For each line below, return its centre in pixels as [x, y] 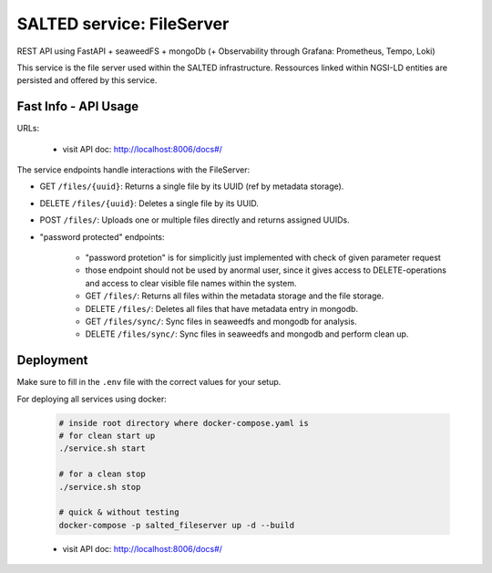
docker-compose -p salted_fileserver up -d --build [177, 525]
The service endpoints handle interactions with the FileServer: [133, 170]
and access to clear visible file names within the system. [191, 283]
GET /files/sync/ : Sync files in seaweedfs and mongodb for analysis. [221, 321]
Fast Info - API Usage [78, 106]
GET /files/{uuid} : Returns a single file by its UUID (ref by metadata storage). [192, 186]
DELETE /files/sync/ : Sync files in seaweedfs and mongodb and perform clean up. [247, 334]
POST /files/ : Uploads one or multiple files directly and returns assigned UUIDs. [195, 220]
